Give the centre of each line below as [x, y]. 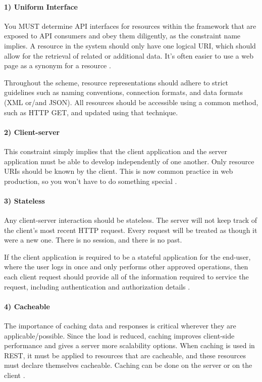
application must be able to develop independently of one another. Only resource [129, 161]
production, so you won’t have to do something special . [91, 181]
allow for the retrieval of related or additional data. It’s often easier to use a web [129, 55]
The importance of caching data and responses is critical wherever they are [120, 326]
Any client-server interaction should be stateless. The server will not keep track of [131, 220]
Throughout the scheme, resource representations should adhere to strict [116, 82]
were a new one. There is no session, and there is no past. [93, 240]
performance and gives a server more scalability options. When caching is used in [129, 345]
